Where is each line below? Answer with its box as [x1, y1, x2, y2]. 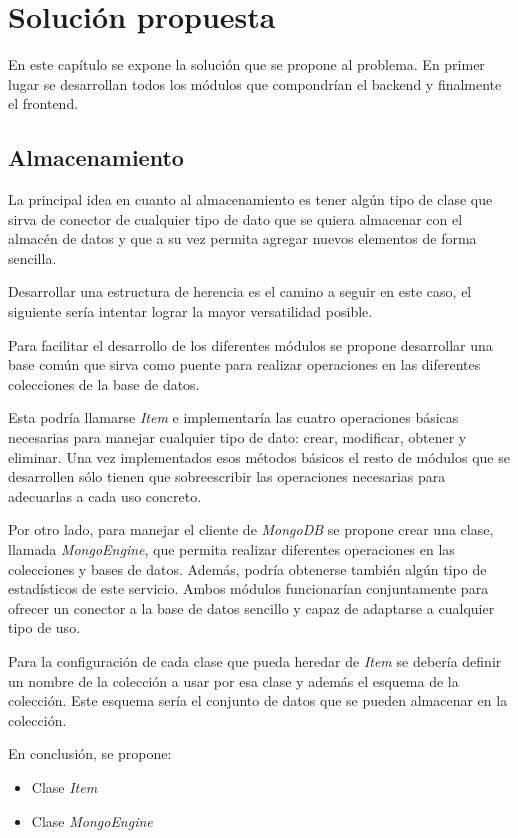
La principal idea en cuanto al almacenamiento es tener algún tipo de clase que [8, 189, 493, 210]
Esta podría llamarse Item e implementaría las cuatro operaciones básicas [8, 407, 459, 428]
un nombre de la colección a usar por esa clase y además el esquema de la [8, 670, 459, 691]
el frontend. [8, 93, 79, 114]
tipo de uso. [8, 617, 81, 638]
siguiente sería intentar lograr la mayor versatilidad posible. [8, 301, 373, 322]
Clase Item [31, 776, 98, 797]
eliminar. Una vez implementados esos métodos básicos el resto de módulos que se [8, 446, 510, 467]
